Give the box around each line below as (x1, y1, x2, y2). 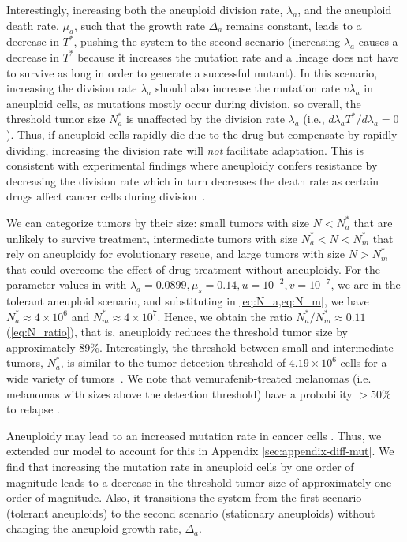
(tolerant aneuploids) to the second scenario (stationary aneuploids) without (6, 504, 375, 521)
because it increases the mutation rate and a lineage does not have (77, 48, 399, 65)
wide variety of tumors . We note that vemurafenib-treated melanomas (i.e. (6, 370, 372, 387)
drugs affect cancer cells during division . (6, 188, 206, 204)
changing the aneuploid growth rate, (6, 520, 181, 536)
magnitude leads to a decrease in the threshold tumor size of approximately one (6, 473, 392, 490)
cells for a (340, 354, 387, 371)
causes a (358, 33, 398, 50)
